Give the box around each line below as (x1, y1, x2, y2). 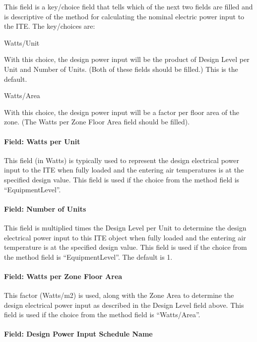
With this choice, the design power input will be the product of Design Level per (4, 54, 250, 64)
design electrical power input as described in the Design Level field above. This (4, 299, 244, 310)
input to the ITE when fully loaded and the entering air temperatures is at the (4, 165, 244, 175)
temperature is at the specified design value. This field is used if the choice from (4, 242, 247, 252)
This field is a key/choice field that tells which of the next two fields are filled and (4, 1, 253, 11)
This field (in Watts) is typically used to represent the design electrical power (4, 155, 239, 165)
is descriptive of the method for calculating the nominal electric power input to (4, 11, 245, 21)
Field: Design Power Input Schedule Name (4, 329, 153, 339)
